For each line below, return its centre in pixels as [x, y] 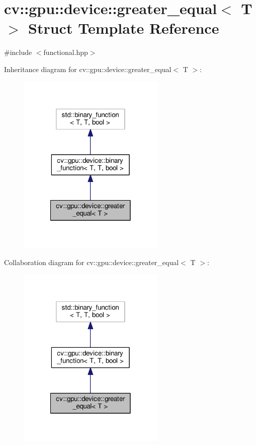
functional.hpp [66, 52]
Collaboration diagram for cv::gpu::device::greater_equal [92, 262]
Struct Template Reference [124, 28]
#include [18, 52]
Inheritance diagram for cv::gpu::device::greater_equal [88, 69]
